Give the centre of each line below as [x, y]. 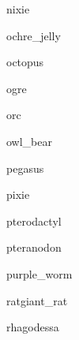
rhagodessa [33, 327]
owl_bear [29, 141]
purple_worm [39, 273]
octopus [25, 62]
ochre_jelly [34, 35]
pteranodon [34, 247]
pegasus [25, 168]
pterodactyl [34, 220]
